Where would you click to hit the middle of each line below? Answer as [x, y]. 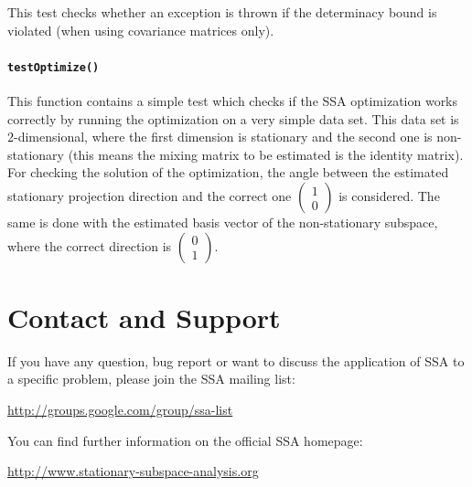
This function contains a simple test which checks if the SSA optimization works [233, 101]
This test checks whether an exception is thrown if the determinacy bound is [222, 12]
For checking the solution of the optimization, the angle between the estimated [228, 172]
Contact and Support [144, 317]
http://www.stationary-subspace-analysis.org [133, 471]
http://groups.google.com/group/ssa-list [120, 409]
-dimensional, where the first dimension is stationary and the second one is [223, 137]
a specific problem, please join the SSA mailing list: [151, 379]
